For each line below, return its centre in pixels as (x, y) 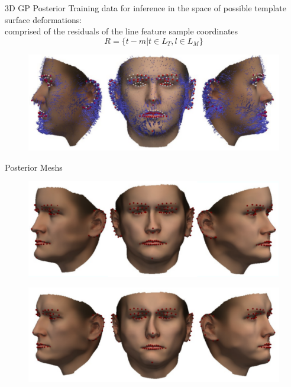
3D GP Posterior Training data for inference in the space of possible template (146, 8)
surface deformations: (43, 19)
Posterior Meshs (34, 167)
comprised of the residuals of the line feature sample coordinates (122, 31)
